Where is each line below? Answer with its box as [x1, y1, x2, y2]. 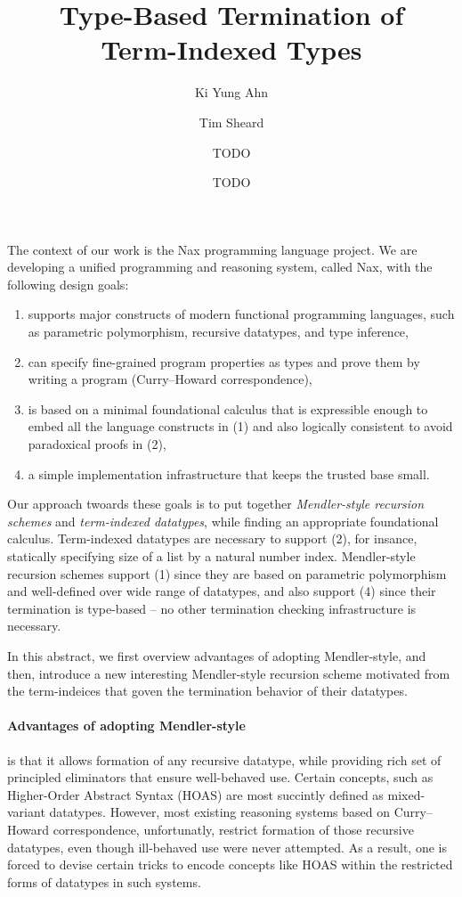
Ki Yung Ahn [194, 83, 269, 102]
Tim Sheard [199, 112, 264, 131]
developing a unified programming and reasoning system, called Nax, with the [7, 257, 433, 276]
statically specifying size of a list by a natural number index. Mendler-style [7, 547, 416, 565]
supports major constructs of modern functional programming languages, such [28, 305, 455, 323]
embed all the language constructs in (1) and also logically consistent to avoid [28, 417, 453, 436]
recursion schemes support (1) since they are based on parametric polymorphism [7, 564, 447, 583]
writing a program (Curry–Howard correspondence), [28, 370, 312, 388]
